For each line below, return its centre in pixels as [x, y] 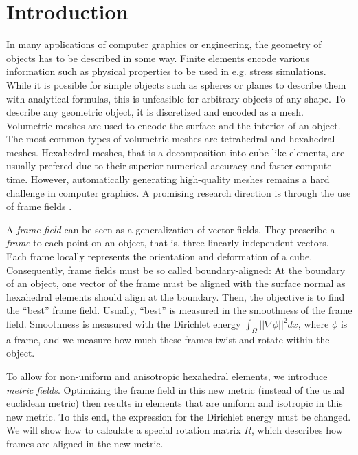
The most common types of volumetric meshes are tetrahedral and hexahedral [171, 139]
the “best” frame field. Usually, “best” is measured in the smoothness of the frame [179, 310]
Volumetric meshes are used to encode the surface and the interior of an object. [174, 125]
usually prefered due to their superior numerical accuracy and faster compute [169, 166]
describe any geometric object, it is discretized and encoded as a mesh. [155, 112]
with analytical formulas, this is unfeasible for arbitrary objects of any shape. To [176, 98]
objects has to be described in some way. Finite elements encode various [158, 57]
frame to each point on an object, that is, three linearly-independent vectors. [168, 243]
